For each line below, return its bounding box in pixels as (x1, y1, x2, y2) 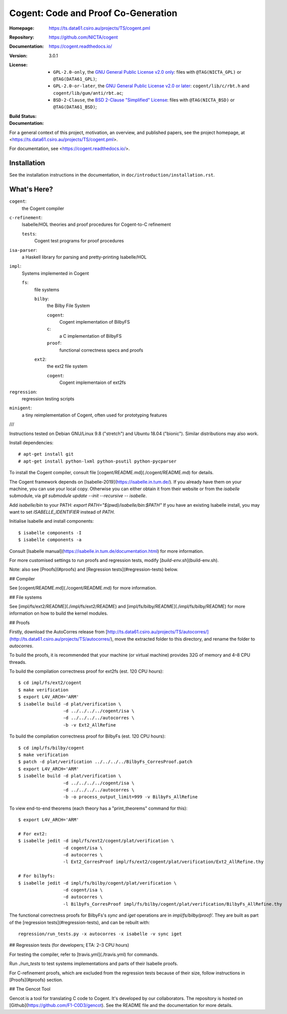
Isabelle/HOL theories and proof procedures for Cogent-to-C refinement (22, 221, 171, 228)
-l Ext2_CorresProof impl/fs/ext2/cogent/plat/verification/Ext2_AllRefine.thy (63, 859, 264, 865)
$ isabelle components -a (18, 537, 82, 543)
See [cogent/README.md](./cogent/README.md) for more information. (9, 585, 157, 591)
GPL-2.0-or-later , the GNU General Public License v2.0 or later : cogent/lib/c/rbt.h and (53, 83, 250, 89)
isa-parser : (9, 247, 38, 253)
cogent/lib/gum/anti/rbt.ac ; (53, 90, 124, 96)
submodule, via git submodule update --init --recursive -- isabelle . (9, 493, 147, 499)
